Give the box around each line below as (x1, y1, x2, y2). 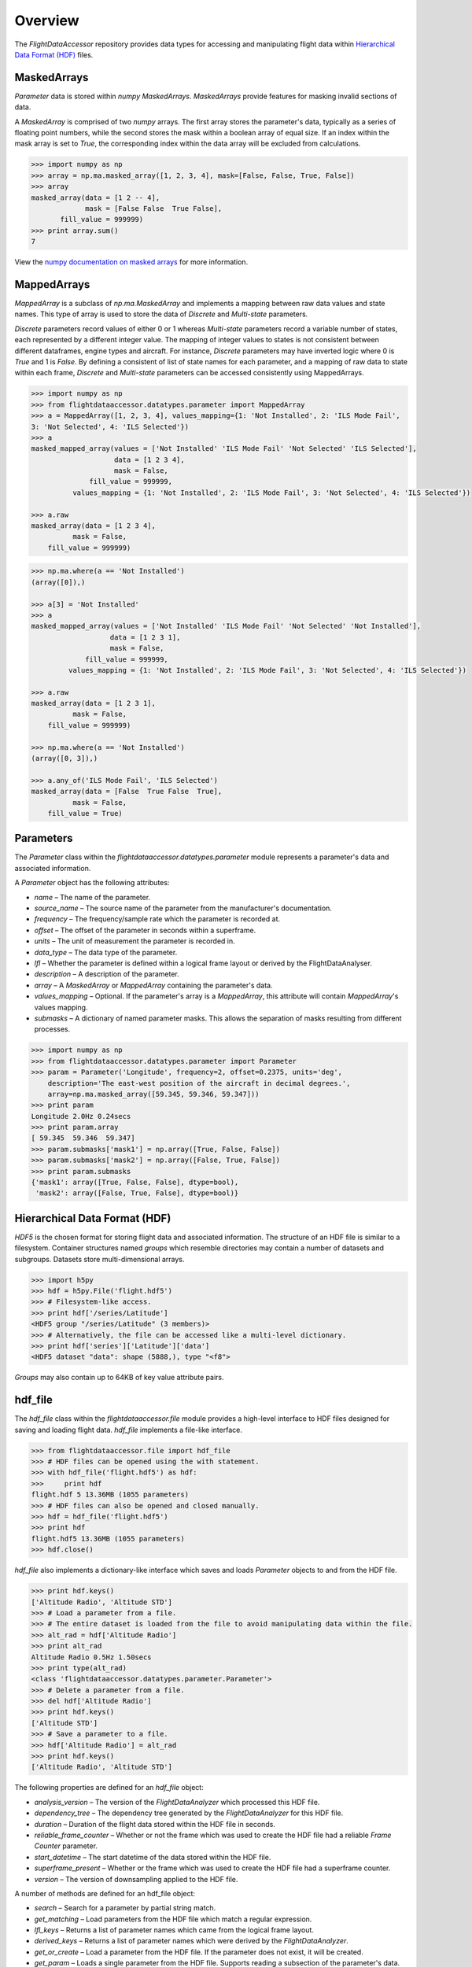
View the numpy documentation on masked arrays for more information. (14, 257, 249, 267)
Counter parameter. (34, 1841, 98, 1851)
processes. (34, 1024, 71, 1034)
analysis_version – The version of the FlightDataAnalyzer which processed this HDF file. (34, 1797, 320, 1806)
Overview (14, 12, 79, 29)
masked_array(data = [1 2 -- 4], (31, 193, 160, 202)
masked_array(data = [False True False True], (31, 787, 223, 796)
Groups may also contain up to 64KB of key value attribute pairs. (14, 1373, 224, 1382)
